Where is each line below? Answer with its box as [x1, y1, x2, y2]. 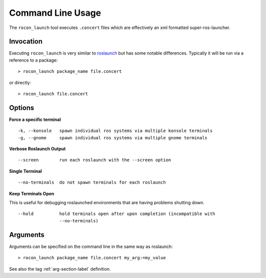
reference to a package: [9, 57, 58, 63]
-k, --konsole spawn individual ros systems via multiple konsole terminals [18, 128, 213, 134]
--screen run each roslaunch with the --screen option [18, 157, 171, 163]
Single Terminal [9, 168, 42, 174]
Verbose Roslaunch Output [9, 146, 66, 152]
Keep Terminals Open [9, 190, 54, 196]
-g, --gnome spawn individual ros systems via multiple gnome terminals [18, 135, 208, 140]
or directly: [9, 79, 32, 86]
